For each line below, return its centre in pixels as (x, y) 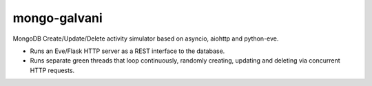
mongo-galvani (58, 18)
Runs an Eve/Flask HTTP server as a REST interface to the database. (127, 51)
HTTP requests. (52, 70)
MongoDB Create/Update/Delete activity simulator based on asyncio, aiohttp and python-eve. (146, 39)
